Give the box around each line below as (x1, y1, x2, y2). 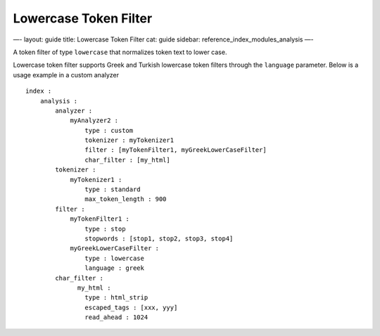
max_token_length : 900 (84, 195, 167, 203)
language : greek (84, 264, 144, 272)
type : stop (84, 225, 126, 233)
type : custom (84, 127, 134, 134)
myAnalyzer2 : (70, 117, 119, 124)
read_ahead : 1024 (84, 314, 148, 321)
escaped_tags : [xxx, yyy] (84, 303, 178, 311)
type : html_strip (84, 294, 148, 302)
